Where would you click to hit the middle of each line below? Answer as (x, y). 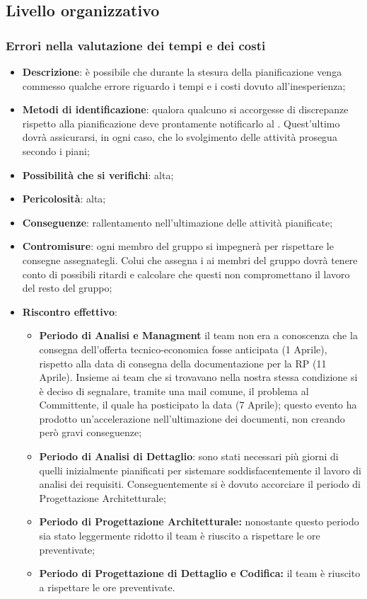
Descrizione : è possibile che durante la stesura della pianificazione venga (182, 72)
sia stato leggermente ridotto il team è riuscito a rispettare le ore (180, 536)
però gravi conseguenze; (91, 432)
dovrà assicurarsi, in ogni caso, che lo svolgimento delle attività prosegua (180, 137)
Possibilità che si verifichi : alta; (98, 175)
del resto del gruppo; (67, 288)
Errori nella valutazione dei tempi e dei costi (136, 45)
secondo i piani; (56, 150)
